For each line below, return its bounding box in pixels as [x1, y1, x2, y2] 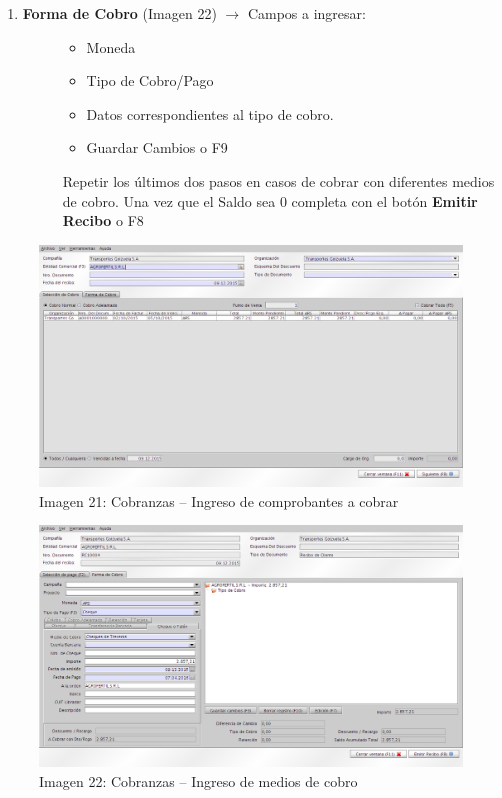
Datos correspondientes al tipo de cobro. [86, 103, 334, 124]
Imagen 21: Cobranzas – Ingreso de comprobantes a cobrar [39, 490, 399, 511]
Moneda [86, 36, 136, 57]
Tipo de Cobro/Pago [86, 70, 214, 91]
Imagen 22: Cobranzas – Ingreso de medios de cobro [39, 770, 358, 791]
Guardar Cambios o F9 [86, 137, 228, 158]
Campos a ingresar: [247, 3, 366, 23]
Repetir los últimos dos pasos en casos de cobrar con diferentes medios [62, 170, 495, 191]
